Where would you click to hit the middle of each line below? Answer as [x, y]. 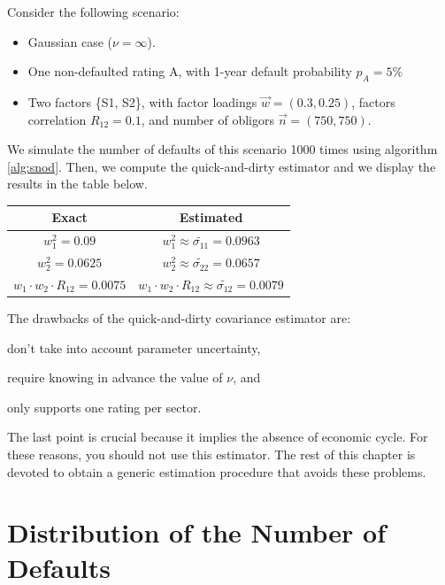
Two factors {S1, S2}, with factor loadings [142, 101]
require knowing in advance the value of [115, 377]
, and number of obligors [207, 119]
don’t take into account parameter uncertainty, [134, 347]
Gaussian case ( [70, 41]
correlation [57, 119]
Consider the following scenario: [93, 12]
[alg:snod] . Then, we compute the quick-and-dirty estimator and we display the [222, 166]
